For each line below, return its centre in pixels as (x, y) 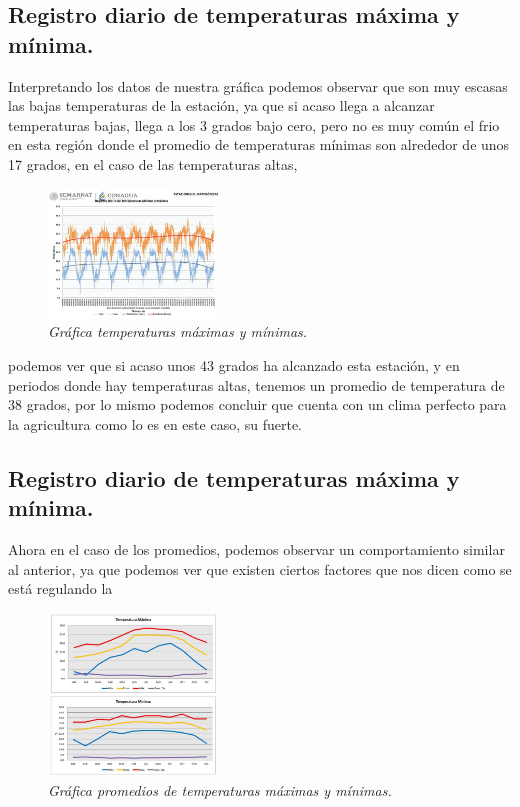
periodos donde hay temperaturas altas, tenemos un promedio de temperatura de (256, 384)
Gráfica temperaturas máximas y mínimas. (178, 331)
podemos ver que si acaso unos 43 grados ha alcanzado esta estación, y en (234, 365)
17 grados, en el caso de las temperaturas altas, (153, 163)
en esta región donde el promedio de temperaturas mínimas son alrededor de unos (259, 144)
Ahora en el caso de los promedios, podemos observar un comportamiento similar (256, 548)
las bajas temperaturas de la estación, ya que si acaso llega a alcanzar (221, 105)
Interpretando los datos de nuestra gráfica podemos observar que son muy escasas (258, 85)
